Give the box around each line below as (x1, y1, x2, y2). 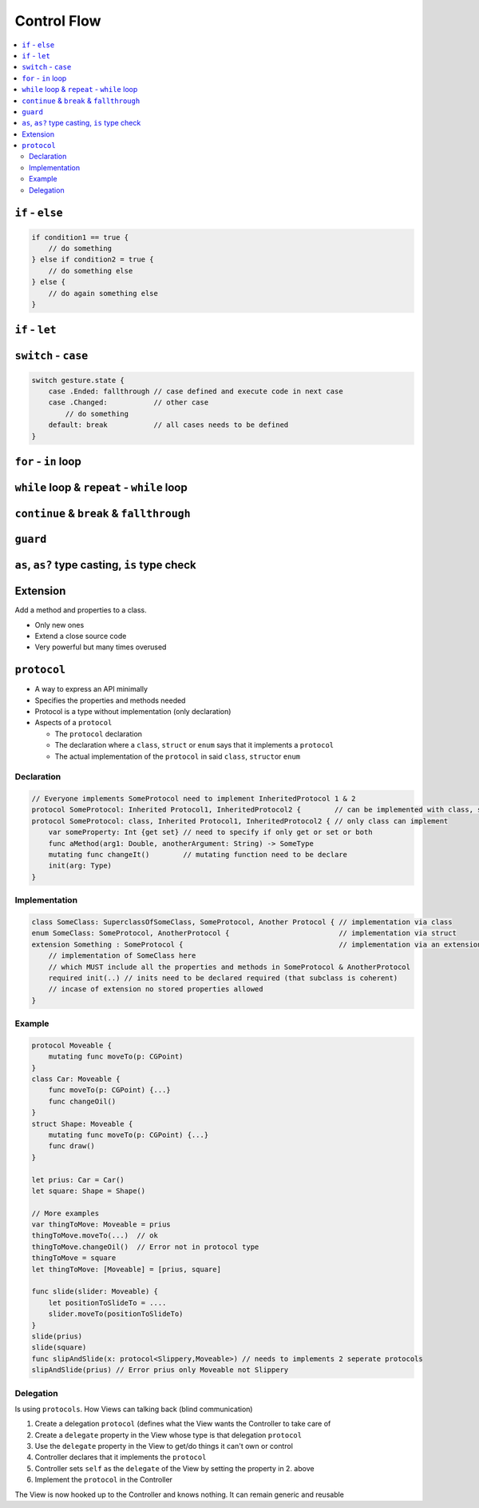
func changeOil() (48, 1096, 117, 1106)
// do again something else (48, 289, 159, 297)
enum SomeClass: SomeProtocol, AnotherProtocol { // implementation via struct (31, 928, 457, 938)
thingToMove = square (31, 1254, 117, 1263)
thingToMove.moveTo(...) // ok (31, 1231, 159, 1240)
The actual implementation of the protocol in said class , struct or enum (54, 752, 301, 761)
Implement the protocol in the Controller (34, 1475, 173, 1485)
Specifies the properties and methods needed (34, 696, 186, 705)
